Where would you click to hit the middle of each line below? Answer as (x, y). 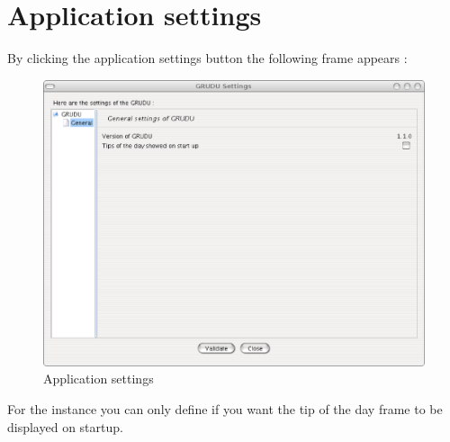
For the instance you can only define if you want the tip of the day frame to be (225, 408)
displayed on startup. (65, 426)
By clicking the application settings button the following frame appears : (207, 58)
